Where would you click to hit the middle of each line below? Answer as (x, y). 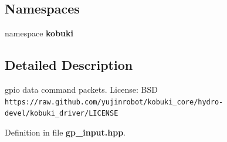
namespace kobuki (39, 33)
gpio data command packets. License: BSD (81, 89)
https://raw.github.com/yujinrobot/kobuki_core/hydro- (114, 102)
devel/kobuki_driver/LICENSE (62, 114)
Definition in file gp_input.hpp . (65, 132)
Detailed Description (69, 65)
